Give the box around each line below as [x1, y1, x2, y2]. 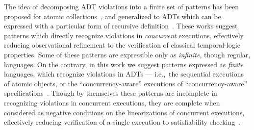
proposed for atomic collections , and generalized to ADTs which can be [4, 11, 221, 21]
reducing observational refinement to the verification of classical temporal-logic [4, 40, 240, 50]
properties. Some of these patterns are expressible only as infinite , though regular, [4, 49, 251, 59]
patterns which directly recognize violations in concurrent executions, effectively [4, 30, 244, 40]
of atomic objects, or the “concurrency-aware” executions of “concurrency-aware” [4, 78, 248, 88]
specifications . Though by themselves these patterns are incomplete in [4, 88, 217, 98]
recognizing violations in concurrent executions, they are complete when [4, 97, 220, 107]
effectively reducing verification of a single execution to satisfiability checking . [4, 117, 241, 127]
